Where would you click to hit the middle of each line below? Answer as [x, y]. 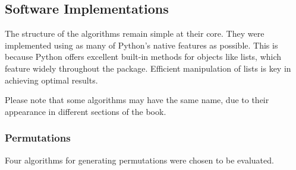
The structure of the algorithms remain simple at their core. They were [135, 33]
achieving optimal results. [51, 80]
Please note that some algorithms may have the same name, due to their [137, 100]
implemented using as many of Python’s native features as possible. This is [141, 45]
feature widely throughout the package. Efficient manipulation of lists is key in [148, 68]
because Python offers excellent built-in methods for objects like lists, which [143, 57]
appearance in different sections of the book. [86, 111]
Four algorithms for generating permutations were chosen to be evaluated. [139, 160]
